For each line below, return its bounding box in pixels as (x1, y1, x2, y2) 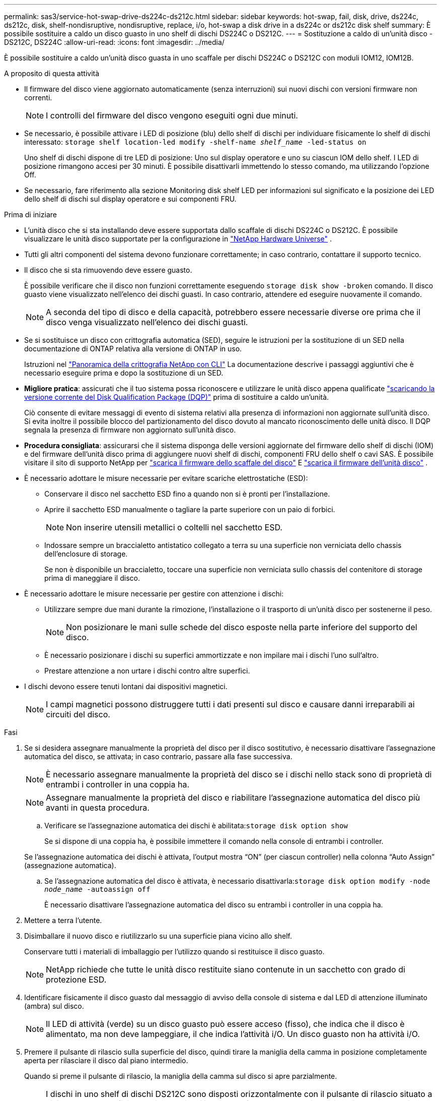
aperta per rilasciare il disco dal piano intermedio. (24, 1056, 188, 1065)
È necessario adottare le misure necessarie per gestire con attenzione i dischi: (24, 589, 284, 598)
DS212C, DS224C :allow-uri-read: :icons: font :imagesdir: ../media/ (4, 38, 225, 46)
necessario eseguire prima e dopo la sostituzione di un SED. (24, 369, 224, 377)
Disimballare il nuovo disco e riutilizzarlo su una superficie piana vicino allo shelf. (24, 932, 292, 940)
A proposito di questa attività (4, 69, 100, 78)
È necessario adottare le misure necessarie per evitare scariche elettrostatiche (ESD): (24, 474, 308, 482)
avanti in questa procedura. (46, 803, 150, 813)
